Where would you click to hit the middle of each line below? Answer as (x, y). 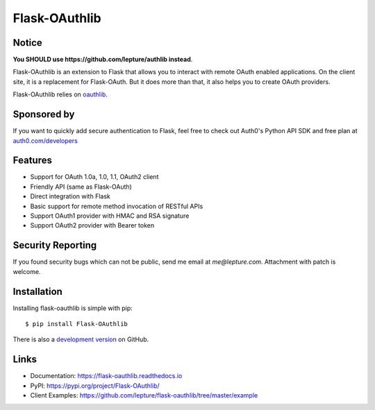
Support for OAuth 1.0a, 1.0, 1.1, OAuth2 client (94, 177)
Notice (28, 43)
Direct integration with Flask (70, 196)
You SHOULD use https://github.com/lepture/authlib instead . (103, 60)
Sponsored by (44, 114)
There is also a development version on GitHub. (81, 339)
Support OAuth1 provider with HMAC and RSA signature (110, 216)
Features (32, 161)
